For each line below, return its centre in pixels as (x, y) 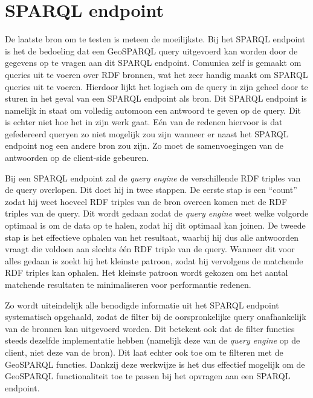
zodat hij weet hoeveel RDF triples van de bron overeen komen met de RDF (146, 201)
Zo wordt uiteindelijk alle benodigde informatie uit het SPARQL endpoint (142, 305)
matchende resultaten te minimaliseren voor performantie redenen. (128, 284)
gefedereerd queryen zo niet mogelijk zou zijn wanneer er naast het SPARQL (147, 133)
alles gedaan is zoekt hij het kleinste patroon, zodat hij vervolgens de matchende (154, 260)
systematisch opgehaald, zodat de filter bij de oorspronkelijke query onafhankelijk (156, 317)
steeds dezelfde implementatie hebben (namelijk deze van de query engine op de (153, 340)
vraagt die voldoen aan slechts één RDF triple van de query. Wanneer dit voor (150, 249)
